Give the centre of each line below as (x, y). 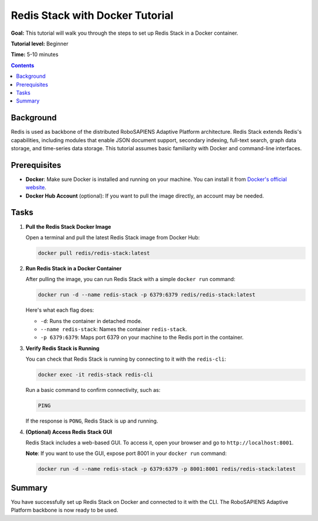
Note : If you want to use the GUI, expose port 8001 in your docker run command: (126, 453)
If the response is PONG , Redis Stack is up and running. (92, 421)
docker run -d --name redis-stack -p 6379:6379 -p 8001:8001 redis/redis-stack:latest (167, 469)
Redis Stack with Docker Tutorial (92, 15)
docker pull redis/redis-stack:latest (94, 253)
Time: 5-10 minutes (35, 55)
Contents (23, 65)
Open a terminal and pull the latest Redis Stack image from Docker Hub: (113, 237)
